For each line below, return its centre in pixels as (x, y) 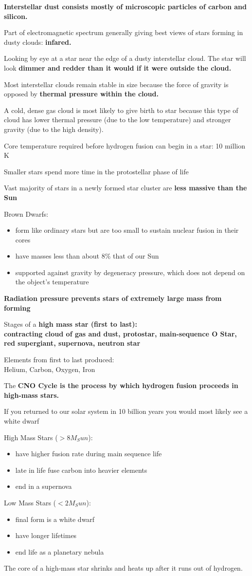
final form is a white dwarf (55, 519)
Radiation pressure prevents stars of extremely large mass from (113, 298)
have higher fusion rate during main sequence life (89, 454)
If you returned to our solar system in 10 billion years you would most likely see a (126, 411)
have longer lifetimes (46, 535)
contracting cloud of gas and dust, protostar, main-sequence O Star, (120, 333)
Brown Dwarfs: (26, 214)
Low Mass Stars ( (30, 502)
